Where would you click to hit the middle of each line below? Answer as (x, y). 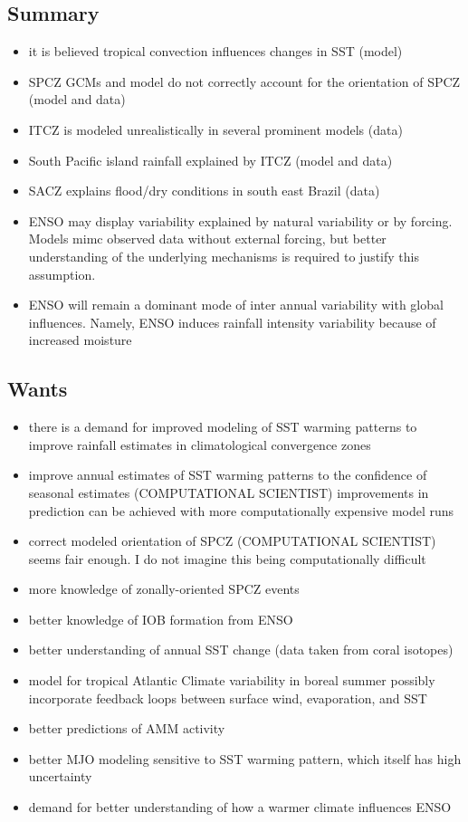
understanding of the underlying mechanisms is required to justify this (224, 256)
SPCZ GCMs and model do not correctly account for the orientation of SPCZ (244, 81)
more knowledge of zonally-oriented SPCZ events (164, 589)
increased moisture (80, 340)
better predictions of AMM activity (127, 728)
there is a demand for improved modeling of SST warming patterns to (223, 427)
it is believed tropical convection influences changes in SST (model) (215, 51)
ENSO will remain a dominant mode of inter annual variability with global (236, 305)
